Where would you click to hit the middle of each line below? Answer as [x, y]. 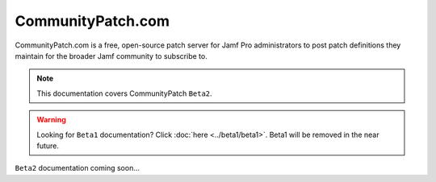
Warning [51, 120]
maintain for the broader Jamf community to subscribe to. [111, 56]
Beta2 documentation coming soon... [78, 168]
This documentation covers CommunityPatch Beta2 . [125, 93]
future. [48, 146]
